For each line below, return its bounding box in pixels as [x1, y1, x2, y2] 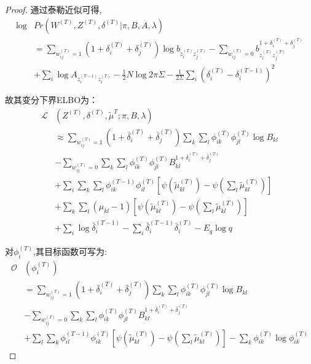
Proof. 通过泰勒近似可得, [5, 3, 102, 15]
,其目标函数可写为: [33, 245, 107, 258]
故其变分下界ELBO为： [5, 93, 98, 106]
